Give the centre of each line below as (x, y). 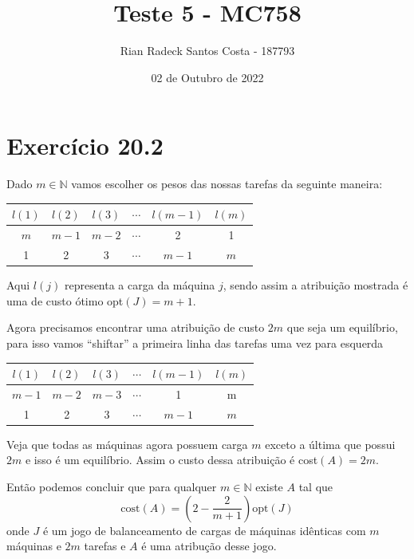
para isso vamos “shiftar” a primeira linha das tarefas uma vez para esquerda (195, 342)
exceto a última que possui (330, 444)
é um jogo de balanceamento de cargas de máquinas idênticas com (204, 530)
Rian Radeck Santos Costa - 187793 (207, 51)
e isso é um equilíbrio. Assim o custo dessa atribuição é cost (172, 460)
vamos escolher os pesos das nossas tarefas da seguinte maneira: (227, 184)
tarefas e (105, 546)
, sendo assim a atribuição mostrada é (315, 285)
